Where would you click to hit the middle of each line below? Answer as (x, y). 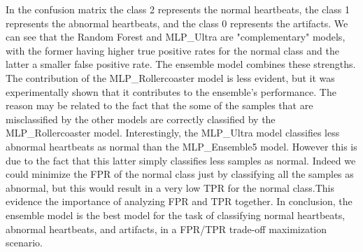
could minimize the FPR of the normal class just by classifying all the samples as (180, 174)
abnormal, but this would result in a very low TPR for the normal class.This (170, 187)
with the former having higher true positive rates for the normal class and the (172, 50)
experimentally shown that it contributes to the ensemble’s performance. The (171, 91)
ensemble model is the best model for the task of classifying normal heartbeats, (176, 215)
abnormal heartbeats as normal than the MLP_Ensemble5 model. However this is (181, 146)
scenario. (24, 243)
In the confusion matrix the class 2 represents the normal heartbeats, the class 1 (178, 9)
